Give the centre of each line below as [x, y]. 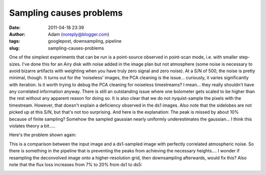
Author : [17, 34]
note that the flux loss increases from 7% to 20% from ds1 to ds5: [76, 164]
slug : [14, 48]
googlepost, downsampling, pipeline [85, 41]
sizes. [15, 64]
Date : [15, 28]
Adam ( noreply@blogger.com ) [79, 34]
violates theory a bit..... [33, 126]
